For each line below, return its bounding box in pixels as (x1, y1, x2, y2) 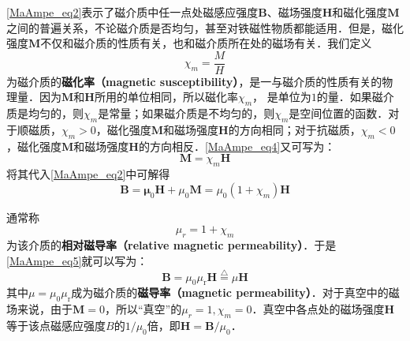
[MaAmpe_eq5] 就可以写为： (6, 252, 148, 268)
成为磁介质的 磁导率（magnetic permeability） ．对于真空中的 (71, 284, 389, 301)
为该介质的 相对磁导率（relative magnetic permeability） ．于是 (6, 237, 337, 253)
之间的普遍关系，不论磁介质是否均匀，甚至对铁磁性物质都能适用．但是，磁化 (6, 19, 404, 36)
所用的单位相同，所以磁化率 (94, 88, 238, 105)
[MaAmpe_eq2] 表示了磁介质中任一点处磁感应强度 (6, 4, 259, 20)
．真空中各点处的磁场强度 (252, 301, 385, 317)
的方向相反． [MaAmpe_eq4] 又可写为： (138, 137, 336, 154)
